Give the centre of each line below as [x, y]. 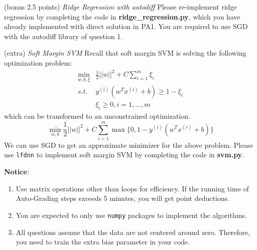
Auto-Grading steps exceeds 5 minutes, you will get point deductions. [122, 198]
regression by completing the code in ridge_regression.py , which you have [122, 16]
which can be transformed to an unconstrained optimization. [97, 116]
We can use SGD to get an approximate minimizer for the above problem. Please [129, 145]
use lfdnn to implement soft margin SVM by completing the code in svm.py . [124, 155]
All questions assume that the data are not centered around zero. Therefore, [133, 232]
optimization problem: [38, 62]
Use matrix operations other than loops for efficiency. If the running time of [132, 188]
